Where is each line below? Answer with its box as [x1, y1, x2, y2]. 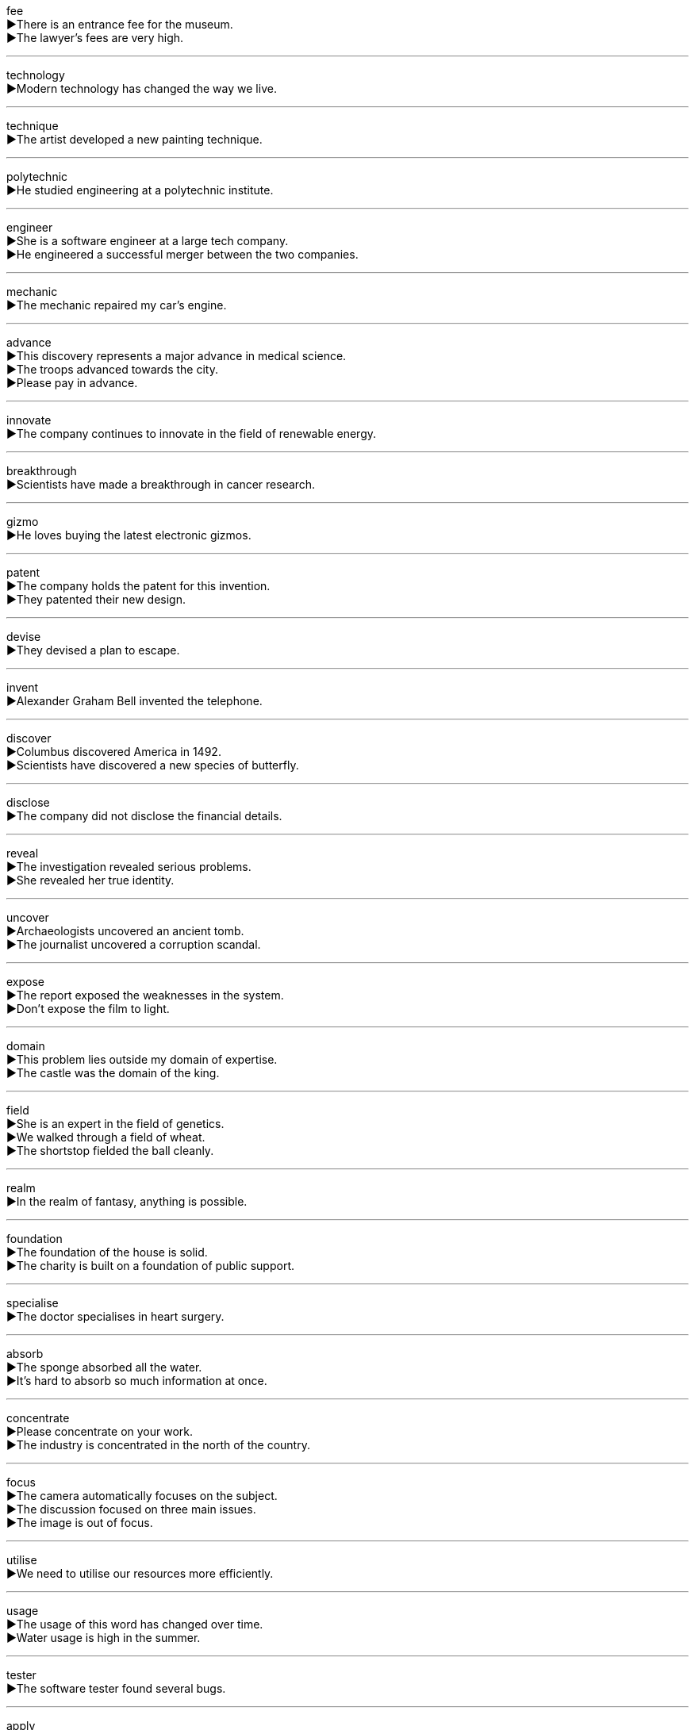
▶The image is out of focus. [6, 1516, 153, 1529]
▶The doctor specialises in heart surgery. [6, 1310, 225, 1323]
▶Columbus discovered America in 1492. [6, 745, 221, 758]
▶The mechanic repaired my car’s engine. [6, 298, 227, 312]
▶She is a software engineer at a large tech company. [6, 234, 289, 247]
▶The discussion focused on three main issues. [6, 1502, 256, 1516]
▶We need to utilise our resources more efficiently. [6, 1567, 274, 1580]
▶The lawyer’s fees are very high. [6, 31, 184, 44]
